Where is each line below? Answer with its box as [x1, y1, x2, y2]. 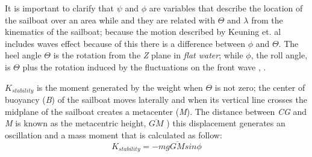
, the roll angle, [251, 49, 308, 61]
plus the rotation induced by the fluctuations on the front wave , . [22, 60, 266, 73]
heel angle [5, 49, 42, 61]
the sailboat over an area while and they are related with [5, 13, 216, 26]
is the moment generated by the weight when [36, 81, 203, 93]
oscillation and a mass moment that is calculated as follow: [5, 128, 222, 141]
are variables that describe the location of [149, 2, 303, 14]
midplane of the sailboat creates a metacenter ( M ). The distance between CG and [5, 105, 307, 117]
